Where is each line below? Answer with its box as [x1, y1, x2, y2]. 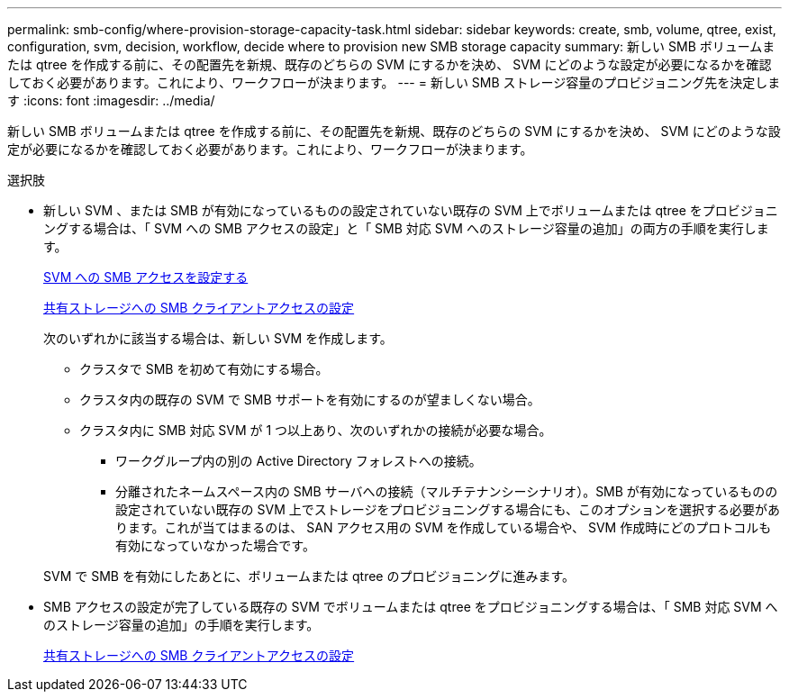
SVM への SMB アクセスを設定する [43, 269, 249, 285]
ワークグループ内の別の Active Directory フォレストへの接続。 [115, 453, 482, 468]
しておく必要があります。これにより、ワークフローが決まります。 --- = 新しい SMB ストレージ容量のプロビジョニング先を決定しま [7, 75, 781, 90]
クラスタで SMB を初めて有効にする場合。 [79, 361, 329, 377]
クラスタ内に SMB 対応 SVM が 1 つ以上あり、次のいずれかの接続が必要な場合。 [79, 422, 552, 438]
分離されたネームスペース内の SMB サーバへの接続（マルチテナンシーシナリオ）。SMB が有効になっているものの [115, 484, 778, 499]
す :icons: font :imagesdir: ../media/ [7, 93, 215, 108]
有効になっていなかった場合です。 [115, 538, 315, 553]
